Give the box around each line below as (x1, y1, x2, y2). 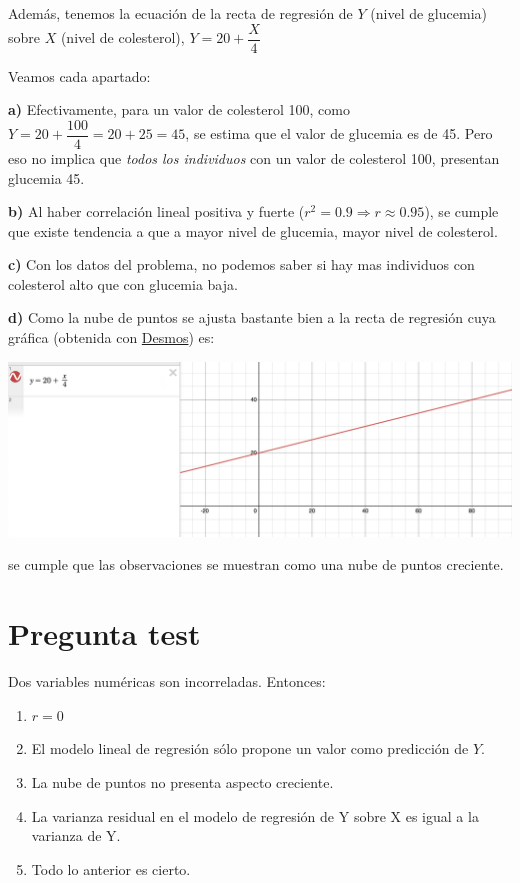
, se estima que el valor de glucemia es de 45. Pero (185, 123, 493, 144)
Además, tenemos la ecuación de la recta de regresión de (8, 3, 353, 23)
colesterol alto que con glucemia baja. (8, 273, 238, 294)
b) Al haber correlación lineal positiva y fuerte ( (8, 201, 305, 222)
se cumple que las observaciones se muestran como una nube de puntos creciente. (8, 554, 504, 575)
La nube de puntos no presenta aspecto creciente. (31, 771, 334, 792)
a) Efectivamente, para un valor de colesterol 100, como (8, 99, 350, 120)
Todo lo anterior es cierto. (31, 858, 191, 879)
